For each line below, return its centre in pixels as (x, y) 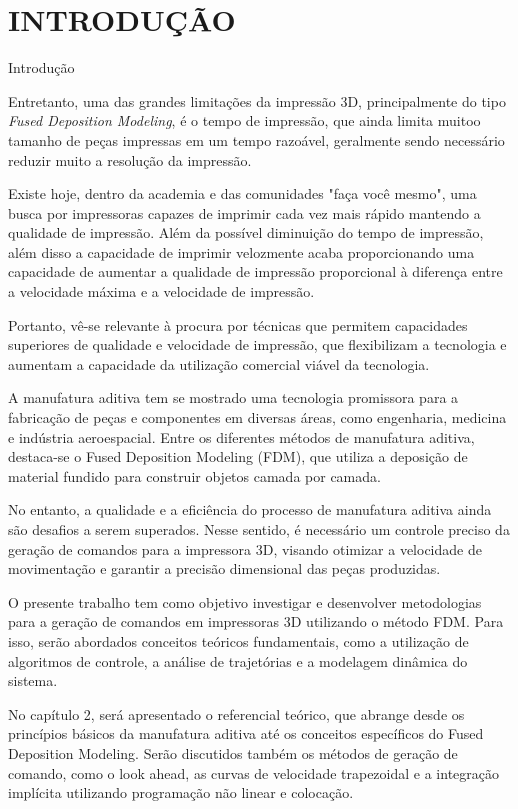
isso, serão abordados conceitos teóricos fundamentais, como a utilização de (238, 640)
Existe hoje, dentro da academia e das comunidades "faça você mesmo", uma (242, 193)
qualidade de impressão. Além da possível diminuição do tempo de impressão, (246, 232)
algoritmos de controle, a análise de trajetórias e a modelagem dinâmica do (238, 660)
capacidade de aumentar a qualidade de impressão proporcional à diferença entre (255, 271)
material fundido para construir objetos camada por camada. (194, 475)
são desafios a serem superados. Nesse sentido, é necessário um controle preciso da (259, 529)
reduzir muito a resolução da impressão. (130, 159)
